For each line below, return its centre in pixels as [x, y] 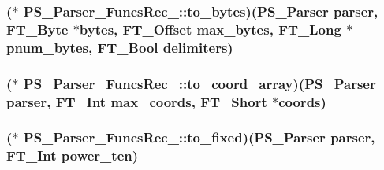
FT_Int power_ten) [73, 155]
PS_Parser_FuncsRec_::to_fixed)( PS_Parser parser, [199, 137]
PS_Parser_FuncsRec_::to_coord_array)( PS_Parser [199, 83]
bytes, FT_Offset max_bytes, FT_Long [210, 29]
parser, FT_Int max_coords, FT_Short [137, 101]
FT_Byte [37, 29]
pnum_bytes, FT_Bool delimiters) [120, 47]
